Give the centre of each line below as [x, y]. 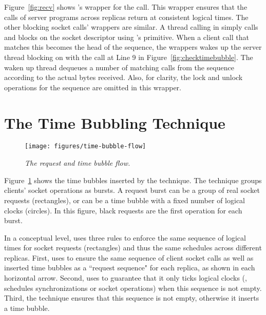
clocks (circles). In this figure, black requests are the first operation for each [123, 210]
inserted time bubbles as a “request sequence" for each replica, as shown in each [130, 268]
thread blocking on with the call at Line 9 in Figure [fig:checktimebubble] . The [129, 57]
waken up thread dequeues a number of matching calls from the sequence [119, 67]
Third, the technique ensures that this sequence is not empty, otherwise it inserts [132, 298]
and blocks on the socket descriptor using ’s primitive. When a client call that [127, 37]
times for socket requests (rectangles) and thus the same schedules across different [133, 248]
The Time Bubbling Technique [115, 122]
